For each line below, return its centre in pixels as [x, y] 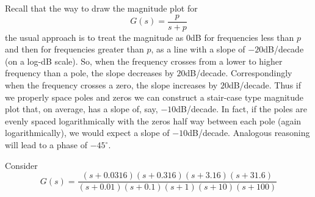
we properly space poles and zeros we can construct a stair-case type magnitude [154, 97]
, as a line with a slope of [198, 49]
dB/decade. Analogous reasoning [249, 133]
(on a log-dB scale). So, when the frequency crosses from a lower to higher [144, 61]
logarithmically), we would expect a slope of [87, 133]
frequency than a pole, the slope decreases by [89, 73]
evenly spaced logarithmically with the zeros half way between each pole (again [153, 120]
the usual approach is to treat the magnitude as [94, 37]
